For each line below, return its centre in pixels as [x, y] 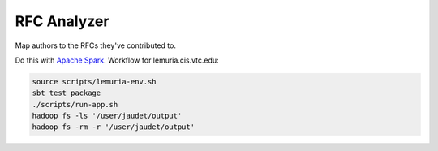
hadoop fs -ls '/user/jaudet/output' [107, 116]
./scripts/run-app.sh [75, 104]
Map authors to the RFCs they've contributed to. [95, 45]
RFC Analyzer [62, 21]
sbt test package [67, 93]
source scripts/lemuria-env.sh [94, 82]
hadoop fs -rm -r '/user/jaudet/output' [113, 127]
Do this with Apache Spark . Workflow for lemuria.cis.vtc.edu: [117, 60]
